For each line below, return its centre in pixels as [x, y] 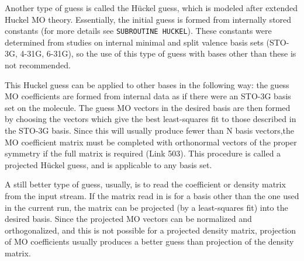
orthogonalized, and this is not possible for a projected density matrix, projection [151, 230]
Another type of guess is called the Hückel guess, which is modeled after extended [151, 8]
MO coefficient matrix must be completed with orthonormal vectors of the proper [151, 142]
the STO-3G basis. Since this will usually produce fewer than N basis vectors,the [150, 130]
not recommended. [38, 65]
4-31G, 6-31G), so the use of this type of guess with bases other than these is [158, 53]
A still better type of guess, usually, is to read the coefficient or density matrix [145, 184]
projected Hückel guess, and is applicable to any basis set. [108, 164]
